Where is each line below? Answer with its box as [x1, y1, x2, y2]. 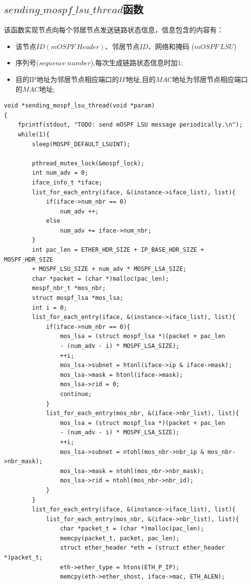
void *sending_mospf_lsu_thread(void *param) [4, 102, 155, 109]
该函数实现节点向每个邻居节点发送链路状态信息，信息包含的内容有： [4, 25, 224, 35]
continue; [60, 390, 92, 398]
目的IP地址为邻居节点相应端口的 [15, 74, 119, 84]
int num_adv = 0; [32, 169, 88, 177]
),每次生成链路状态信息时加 [90, 57, 178, 68]
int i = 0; [32, 304, 67, 311]
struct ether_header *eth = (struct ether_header [60, 544, 226, 552]
